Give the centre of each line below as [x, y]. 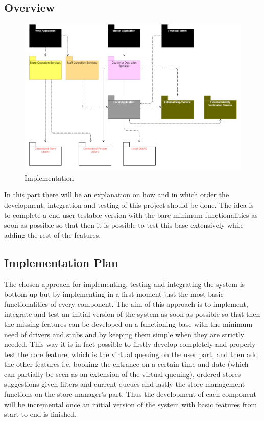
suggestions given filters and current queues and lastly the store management [125, 384]
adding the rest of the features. [53, 235]
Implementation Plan [61, 262]
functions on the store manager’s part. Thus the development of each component [130, 394]
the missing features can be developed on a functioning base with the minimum [128, 324]
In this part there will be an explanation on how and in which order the [117, 195]
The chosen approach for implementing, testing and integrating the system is [125, 284]
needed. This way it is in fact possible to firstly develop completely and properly [130, 344]
